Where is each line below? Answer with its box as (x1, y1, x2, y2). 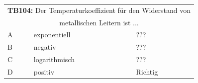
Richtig (136, 66, 158, 77)
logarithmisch (33, 54, 75, 65)
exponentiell (33, 29, 71, 40)
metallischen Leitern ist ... (59, 17, 139, 27)
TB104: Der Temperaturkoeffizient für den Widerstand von (7, 4, 191, 15)
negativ (33, 42, 56, 52)
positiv (33, 66, 55, 77)
